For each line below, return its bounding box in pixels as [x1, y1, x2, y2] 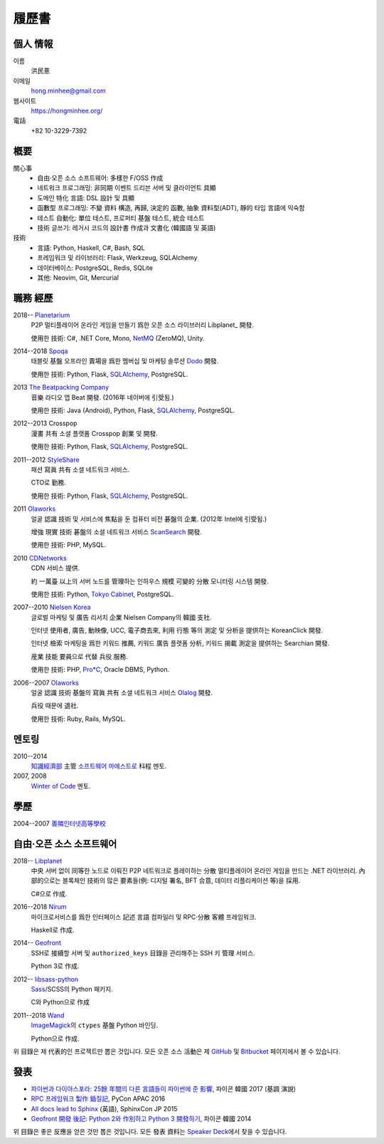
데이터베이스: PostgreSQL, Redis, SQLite [37, 264, 153, 272]
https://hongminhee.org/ [31, 107, 103, 115]
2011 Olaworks [13, 504, 56, 513]
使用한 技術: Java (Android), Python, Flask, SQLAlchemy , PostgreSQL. [31, 406, 235, 415]
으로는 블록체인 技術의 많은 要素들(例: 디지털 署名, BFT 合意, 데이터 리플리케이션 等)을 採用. [43, 876, 301, 885]
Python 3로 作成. [31, 962, 80, 970]
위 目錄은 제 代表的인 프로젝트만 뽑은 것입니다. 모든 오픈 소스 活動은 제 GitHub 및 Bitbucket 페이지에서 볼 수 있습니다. [13, 1047, 341, 1056]
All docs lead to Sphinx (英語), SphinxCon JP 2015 [31, 1104, 178, 1113]
